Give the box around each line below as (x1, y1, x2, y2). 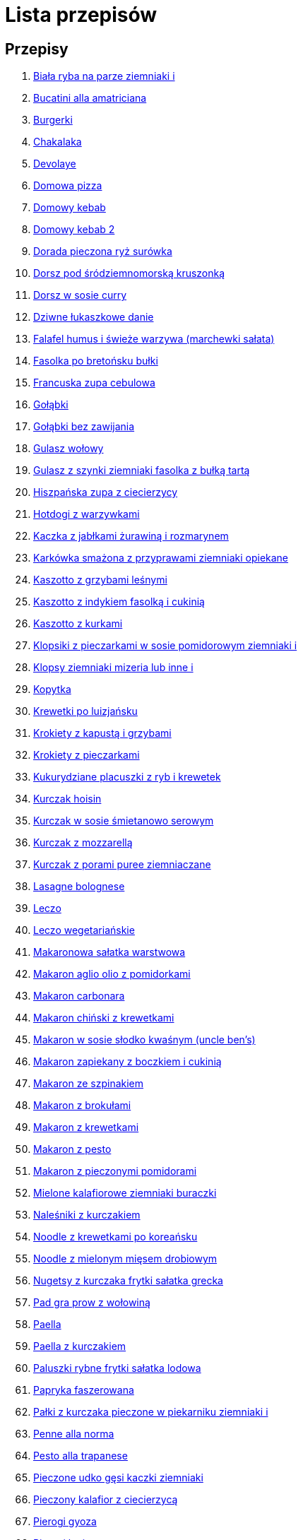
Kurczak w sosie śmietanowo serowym (33, 815, 214, 827)
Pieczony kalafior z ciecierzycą (33, 1493, 178, 1506)
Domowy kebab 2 (33, 223, 115, 236)
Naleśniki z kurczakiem (33, 1209, 141, 1221)
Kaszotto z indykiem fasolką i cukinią (33, 596, 205, 608)
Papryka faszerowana (33, 1384, 134, 1397)
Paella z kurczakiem (33, 1340, 126, 1353)
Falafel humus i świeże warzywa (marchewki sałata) (33, 333, 275, 345)
